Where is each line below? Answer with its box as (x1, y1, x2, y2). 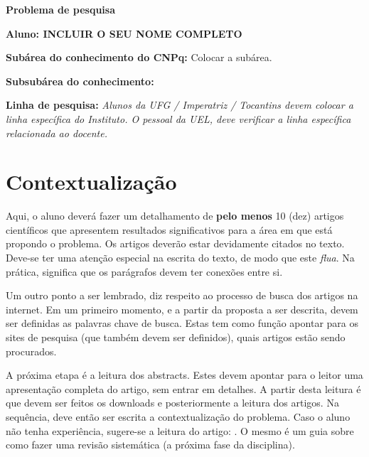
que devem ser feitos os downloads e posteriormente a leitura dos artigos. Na (6, 395, 339, 410)
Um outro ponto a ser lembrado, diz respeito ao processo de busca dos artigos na (6, 288, 358, 303)
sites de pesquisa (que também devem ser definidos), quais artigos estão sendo (6, 330, 346, 345)
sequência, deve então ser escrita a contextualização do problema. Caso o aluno (6, 409, 351, 424)
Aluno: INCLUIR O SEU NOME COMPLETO (6, 26, 242, 41)
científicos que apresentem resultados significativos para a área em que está (6, 222, 333, 237)
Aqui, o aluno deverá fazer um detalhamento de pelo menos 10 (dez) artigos (6, 208, 344, 223)
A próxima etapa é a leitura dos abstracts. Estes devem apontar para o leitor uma (6, 367, 363, 382)
